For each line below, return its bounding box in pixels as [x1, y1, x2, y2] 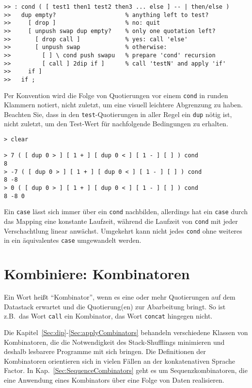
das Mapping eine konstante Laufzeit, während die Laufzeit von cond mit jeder [4, 216, 238, 226]
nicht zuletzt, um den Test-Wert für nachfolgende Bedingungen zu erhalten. [4, 118, 228, 129]
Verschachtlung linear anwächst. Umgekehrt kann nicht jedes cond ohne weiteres [4, 225, 242, 236]
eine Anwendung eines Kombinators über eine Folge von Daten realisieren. [4, 374, 224, 385]
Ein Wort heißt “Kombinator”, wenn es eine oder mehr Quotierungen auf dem [4, 292, 236, 302]
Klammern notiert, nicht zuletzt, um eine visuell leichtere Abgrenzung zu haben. [4, 100, 243, 110]
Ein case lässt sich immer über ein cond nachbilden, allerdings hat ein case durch [4, 206, 248, 217]
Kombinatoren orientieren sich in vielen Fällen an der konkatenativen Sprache [4, 355, 235, 366]
